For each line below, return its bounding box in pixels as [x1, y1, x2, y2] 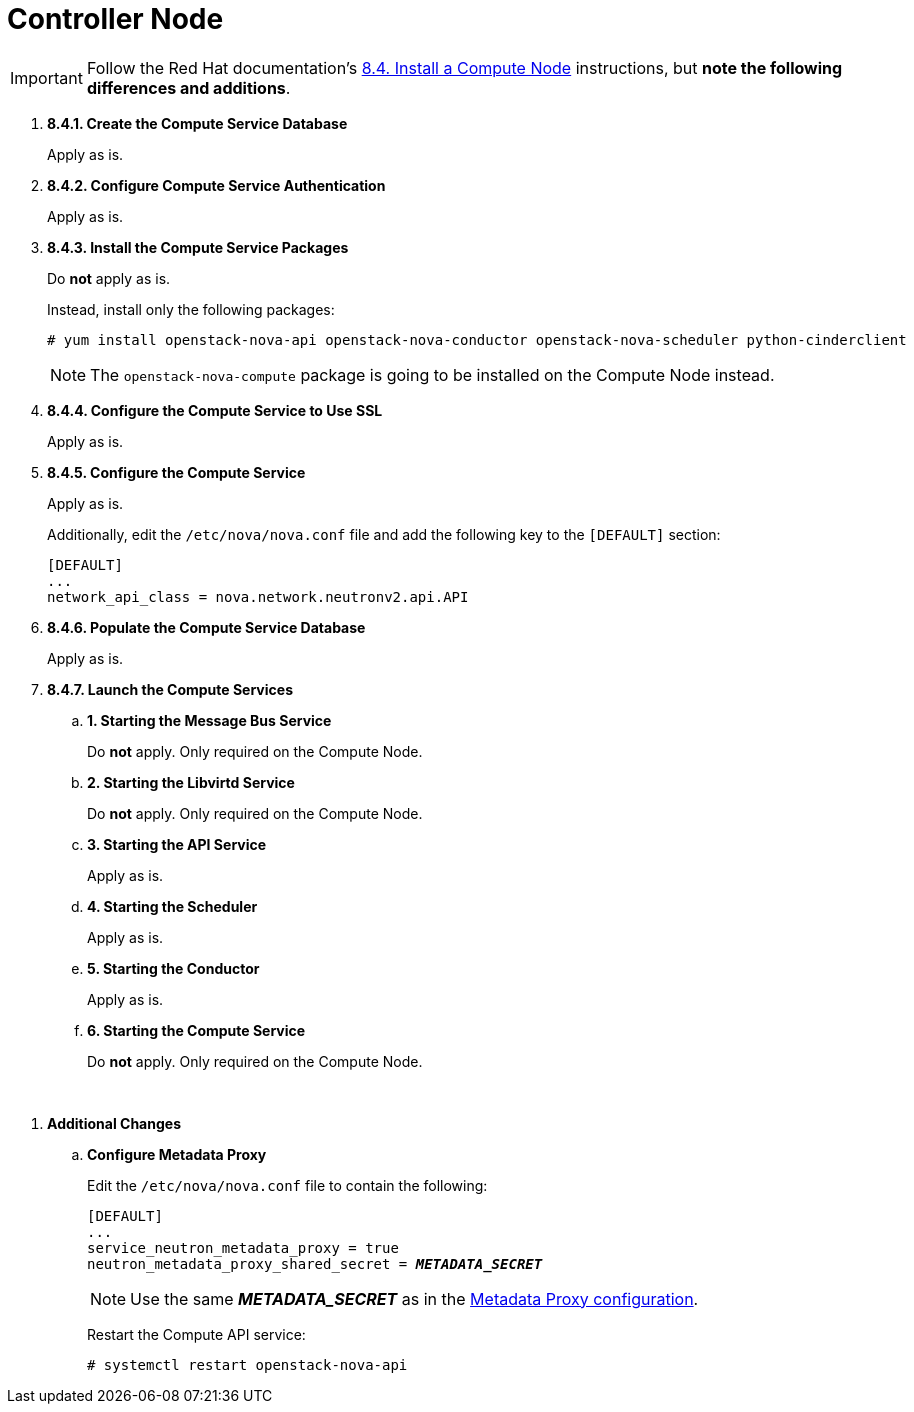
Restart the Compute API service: [87, 1325, 306, 1343]
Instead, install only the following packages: [47, 300, 335, 318]
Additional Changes [47, 1114, 181, 1132]
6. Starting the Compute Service [87, 1021, 306, 1039]
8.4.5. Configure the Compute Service [47, 463, 306, 481]
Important [10, 67, 83, 88]
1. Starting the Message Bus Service [87, 711, 332, 729]
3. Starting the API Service [87, 835, 267, 853]
